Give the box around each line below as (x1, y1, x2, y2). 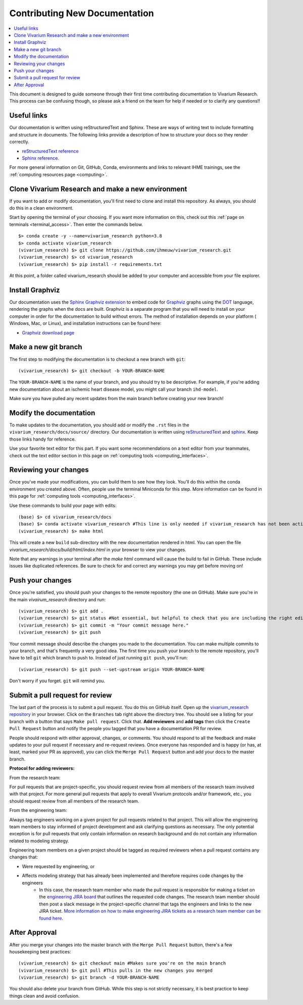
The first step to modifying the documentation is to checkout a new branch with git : (9, 356, 186, 362)
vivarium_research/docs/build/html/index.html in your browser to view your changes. (9, 546, 187, 553)
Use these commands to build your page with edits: (9, 502, 117, 508)
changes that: (9, 854, 38, 860)
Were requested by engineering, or (22, 863, 95, 869)
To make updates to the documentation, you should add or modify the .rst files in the (9, 422, 189, 428)
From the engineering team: (9, 807, 67, 813)
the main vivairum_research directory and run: (9, 596, 106, 602)
